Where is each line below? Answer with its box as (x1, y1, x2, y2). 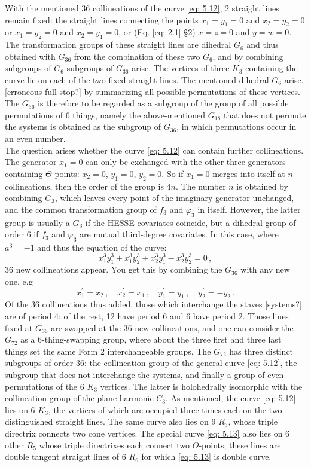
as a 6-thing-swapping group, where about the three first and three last (20, 333, 282, 346)
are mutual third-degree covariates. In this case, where (80, 228, 279, 240)
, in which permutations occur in (176, 120, 297, 133)
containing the (245, 62, 298, 74)
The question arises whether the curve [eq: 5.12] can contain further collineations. (5, 144, 304, 156)
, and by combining (212, 50, 283, 62)
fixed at (5, 321, 33, 334)
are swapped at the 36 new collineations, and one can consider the (51, 321, 294, 334)
